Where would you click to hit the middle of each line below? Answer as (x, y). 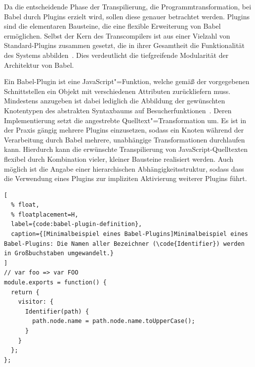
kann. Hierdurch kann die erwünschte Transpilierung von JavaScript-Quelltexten (126, 149)
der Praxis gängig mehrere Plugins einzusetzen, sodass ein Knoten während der (124, 130)
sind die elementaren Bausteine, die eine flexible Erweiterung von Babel (112, 26)
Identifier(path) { (57, 311)
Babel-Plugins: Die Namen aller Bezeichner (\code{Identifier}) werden (124, 244)
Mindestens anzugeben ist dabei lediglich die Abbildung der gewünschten (115, 101)
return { (25, 292)
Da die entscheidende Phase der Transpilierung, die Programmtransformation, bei (128, 6)
